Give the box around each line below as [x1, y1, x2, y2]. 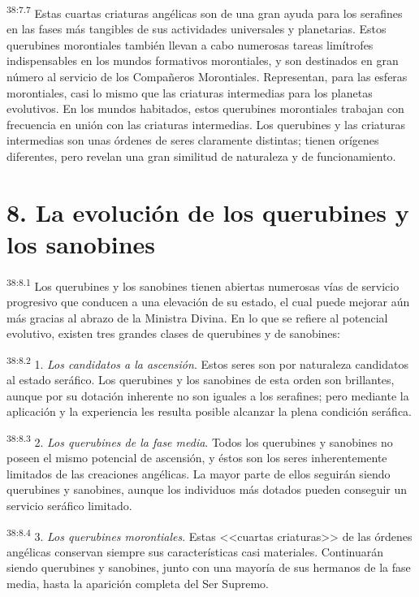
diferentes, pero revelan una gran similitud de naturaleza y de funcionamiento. [6, 148, 396, 164]
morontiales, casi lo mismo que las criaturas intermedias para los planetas [6, 84, 373, 101]
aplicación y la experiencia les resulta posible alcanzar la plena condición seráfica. [6, 403, 413, 420]
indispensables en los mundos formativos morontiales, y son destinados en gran [6, 52, 399, 69]
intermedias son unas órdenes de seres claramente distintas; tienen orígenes [6, 132, 379, 149]
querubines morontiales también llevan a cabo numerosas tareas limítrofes [6, 36, 374, 53]
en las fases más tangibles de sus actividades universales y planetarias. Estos [6, 20, 387, 37]
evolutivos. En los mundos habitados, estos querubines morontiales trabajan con [6, 100, 404, 117]
